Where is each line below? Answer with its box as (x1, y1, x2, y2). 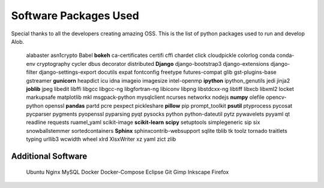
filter (26, 69, 38, 76)
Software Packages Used (11, 9, 139, 22)
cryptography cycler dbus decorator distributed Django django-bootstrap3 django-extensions (37, 60, 269, 67)
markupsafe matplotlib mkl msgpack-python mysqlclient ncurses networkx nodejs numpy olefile (26, 93, 265, 101)
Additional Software (11, 151, 88, 162)
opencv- (266, 93, 287, 101)
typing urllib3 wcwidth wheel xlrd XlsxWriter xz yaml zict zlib (26, 135, 176, 143)
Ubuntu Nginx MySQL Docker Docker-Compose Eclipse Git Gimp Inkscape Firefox (26, 168, 229, 175)
